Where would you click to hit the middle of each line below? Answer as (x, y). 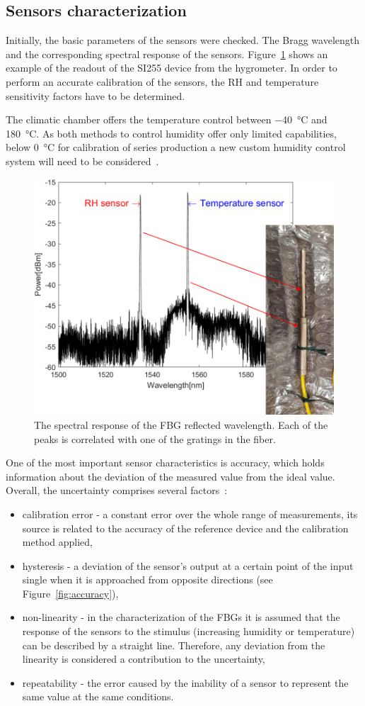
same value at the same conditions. (98, 696)
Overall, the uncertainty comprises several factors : (117, 490)
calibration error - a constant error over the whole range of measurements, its (190, 514)
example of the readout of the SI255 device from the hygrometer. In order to (172, 68)
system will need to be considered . (82, 161)
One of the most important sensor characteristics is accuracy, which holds (165, 463)
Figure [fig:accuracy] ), (70, 593)
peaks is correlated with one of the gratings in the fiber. (155, 438)
